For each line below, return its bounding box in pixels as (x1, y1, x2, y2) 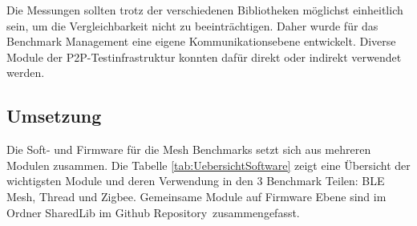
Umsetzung (6, 103, 102, 128)
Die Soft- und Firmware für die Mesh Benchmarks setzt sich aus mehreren (6, 141, 371, 158)
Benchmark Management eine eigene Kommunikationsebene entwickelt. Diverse (6, 33, 396, 50)
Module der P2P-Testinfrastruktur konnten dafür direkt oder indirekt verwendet (6, 48, 402, 65)
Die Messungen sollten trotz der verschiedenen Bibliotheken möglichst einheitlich (6, 2, 403, 18)
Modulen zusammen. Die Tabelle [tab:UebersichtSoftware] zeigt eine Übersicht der (6, 156, 411, 173)
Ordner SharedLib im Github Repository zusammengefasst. (6, 204, 300, 220)
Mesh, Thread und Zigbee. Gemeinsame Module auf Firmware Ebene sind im (6, 188, 387, 204)
